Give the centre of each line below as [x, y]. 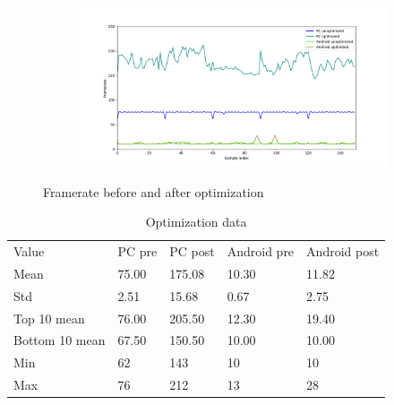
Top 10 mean [49, 318]
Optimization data [196, 222]
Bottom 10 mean [60, 340]
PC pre [137, 251]
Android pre [261, 251]
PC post [192, 251]
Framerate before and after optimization [154, 191]
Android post [343, 251]
